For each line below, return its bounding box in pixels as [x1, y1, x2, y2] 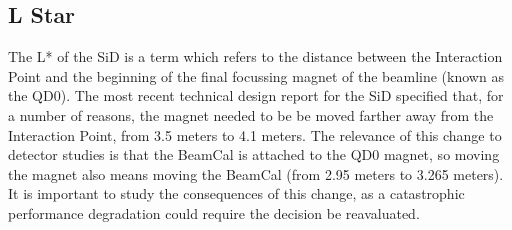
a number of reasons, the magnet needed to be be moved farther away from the [8, 104, 494, 125]
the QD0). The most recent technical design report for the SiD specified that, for [8, 85, 504, 106]
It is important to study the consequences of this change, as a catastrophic [8, 183, 465, 204]
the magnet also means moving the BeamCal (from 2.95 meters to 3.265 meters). [8, 163, 504, 184]
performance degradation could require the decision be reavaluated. [8, 202, 420, 223]
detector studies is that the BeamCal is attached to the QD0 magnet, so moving [8, 144, 500, 165]
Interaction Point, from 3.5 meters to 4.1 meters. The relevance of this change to [8, 124, 502, 145]
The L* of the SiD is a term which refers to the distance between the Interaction [8, 46, 503, 67]
